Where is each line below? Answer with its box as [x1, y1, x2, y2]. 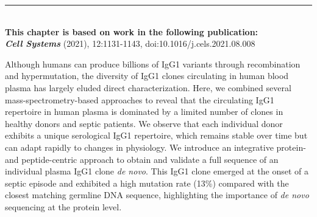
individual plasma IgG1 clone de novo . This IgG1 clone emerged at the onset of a [5, 165, 309, 177]
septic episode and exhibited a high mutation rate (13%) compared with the [5, 176, 289, 189]
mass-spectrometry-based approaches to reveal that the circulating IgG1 [5, 93, 274, 106]
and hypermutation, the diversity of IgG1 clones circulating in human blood [5, 69, 289, 82]
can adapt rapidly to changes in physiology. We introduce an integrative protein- [5, 140, 306, 153]
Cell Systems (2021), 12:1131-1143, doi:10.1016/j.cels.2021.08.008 [5, 37, 255, 50]
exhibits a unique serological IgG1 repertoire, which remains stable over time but [5, 129, 308, 142]
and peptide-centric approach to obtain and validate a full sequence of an [5, 153, 279, 165]
